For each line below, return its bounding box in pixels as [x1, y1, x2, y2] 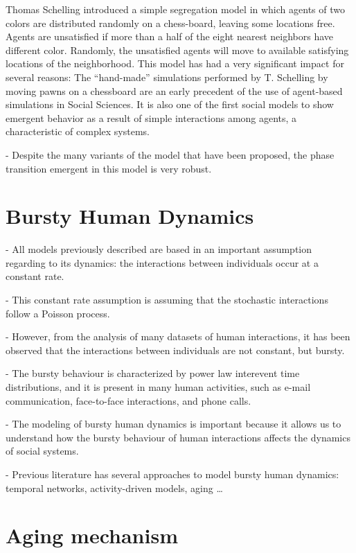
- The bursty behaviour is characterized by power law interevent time [6, 366, 300, 380]
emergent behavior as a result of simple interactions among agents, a [6, 110, 297, 125]
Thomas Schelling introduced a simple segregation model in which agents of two [6, 2, 345, 16]
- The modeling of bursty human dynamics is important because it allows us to [6, 416, 341, 431]
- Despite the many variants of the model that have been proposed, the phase [6, 147, 335, 161]
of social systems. [6, 444, 79, 458]
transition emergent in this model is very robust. [6, 161, 212, 175]
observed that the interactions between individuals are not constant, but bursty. [6, 342, 345, 357]
